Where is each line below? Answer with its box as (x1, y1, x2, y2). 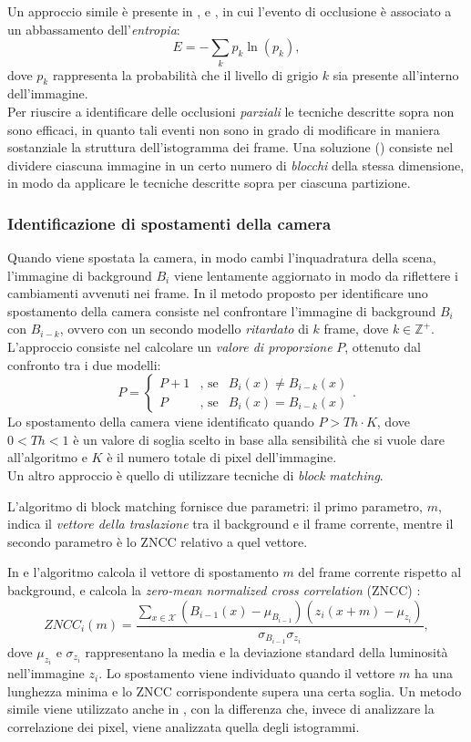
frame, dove (323, 319, 389, 338)
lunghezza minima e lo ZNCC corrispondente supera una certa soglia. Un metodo (7, 681, 462, 700)
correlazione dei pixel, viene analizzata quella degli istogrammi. (7, 716, 360, 736)
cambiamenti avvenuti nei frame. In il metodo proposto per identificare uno (7, 283, 428, 303)
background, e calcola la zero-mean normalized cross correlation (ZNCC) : (7, 581, 421, 599)
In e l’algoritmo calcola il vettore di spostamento (7, 562, 279, 582)
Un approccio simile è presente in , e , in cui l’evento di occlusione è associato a (7, 2, 452, 20)
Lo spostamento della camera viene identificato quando (7, 412, 314, 431)
